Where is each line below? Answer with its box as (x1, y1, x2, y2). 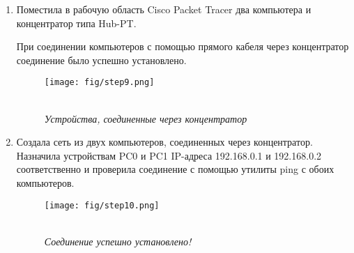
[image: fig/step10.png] (44, 200, 160, 210)
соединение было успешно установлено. (16, 52, 187, 67)
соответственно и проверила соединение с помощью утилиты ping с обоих (16, 162, 334, 176)
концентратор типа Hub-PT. (16, 15, 137, 30)
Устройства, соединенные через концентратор (44, 111, 247, 125)
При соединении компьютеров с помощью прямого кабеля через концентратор (16, 39, 349, 54)
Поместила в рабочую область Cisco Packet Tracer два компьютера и (16, 2, 311, 16)
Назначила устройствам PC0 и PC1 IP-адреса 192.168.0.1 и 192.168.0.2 (16, 148, 322, 162)
